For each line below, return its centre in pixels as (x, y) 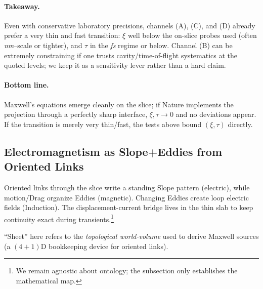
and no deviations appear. (216, 114)
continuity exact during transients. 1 (59, 218)
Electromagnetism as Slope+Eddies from (113, 151)
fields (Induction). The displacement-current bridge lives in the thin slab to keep (129, 207)
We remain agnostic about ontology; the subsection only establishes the (127, 271)
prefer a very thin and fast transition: (62, 35)
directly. (240, 124)
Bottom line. (27, 85)
